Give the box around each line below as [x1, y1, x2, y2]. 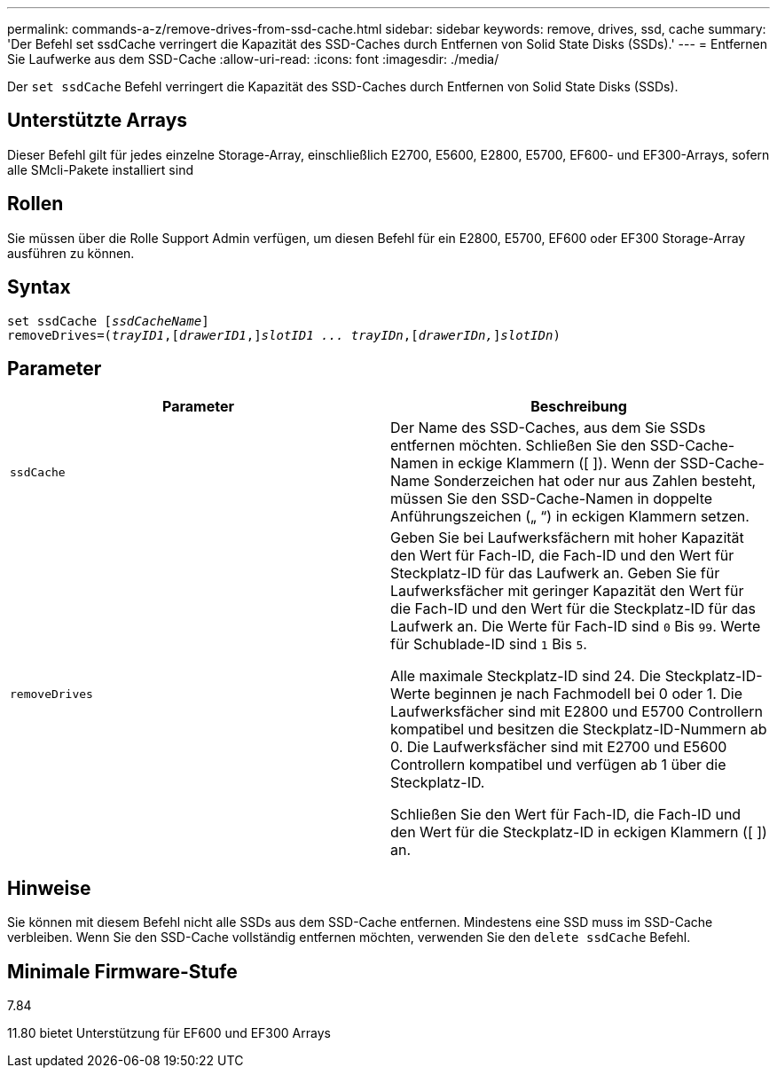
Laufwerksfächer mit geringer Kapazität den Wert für [390, 582, 744, 600]
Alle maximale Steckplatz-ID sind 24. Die [390, 667, 662, 686]
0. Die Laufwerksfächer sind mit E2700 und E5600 [390, 738, 727, 757]
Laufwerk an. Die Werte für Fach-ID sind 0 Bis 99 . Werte [390, 617, 761, 636]
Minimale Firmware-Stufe [7, 960, 238, 983]
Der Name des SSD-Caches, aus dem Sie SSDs [390, 419, 706, 437]
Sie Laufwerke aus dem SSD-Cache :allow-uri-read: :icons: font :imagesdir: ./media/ [7, 51, 499, 67]
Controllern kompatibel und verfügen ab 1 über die [390, 756, 726, 774]
